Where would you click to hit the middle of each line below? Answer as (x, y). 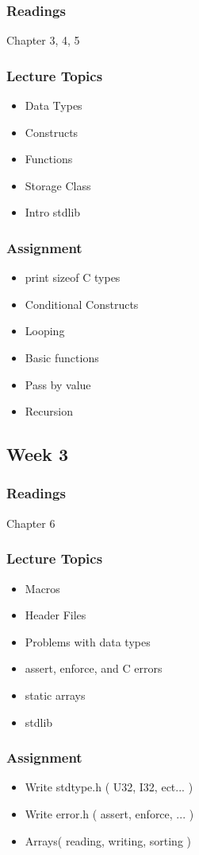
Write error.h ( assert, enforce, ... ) (109, 813)
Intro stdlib (53, 212)
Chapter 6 (31, 523)
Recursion (49, 411)
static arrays (55, 695)
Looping (45, 331)
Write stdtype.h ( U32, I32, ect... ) (109, 787)
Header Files (55, 615)
